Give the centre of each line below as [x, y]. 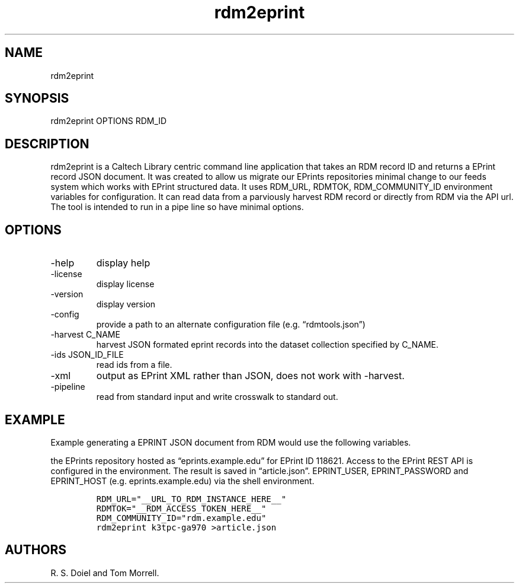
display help [123, 263]
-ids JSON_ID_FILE [87, 355]
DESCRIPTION [47, 144]
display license [125, 284]
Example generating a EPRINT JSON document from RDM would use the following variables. [231, 442]
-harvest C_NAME [85, 335]
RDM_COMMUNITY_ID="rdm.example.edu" [181, 518]
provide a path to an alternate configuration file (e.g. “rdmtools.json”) [231, 325]
